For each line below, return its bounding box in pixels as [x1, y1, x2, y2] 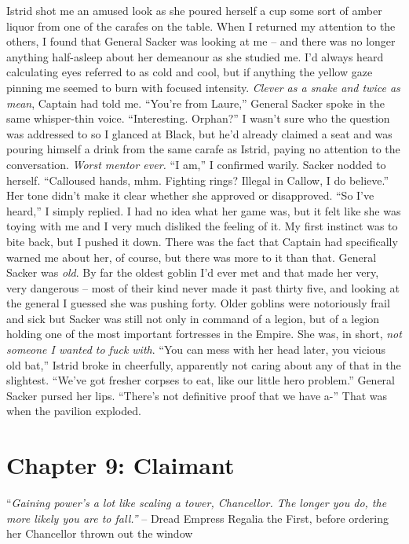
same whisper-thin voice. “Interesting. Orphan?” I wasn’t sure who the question [6, 110, 390, 127]
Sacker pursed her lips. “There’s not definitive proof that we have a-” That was [6, 387, 388, 403]
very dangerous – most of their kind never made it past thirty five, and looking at [6, 279, 400, 296]
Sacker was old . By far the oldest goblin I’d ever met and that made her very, [6, 264, 379, 281]
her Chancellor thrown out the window [6, 525, 193, 542]
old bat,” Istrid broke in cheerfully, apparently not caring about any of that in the [6, 356, 401, 373]
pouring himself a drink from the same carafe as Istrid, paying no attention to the [6, 141, 400, 157]
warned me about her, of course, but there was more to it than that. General [6, 248, 377, 265]
